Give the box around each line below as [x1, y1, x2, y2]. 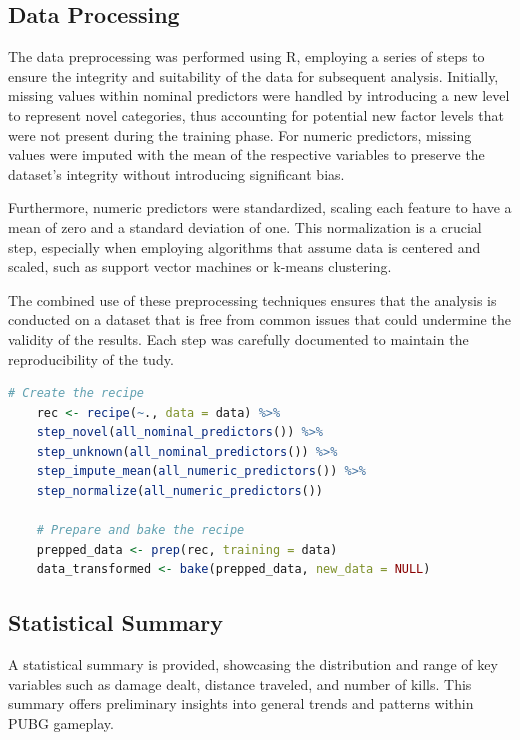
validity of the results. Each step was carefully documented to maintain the [8, 328, 469, 349]
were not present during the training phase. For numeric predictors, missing [8, 124, 472, 145]
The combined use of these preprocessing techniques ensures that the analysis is [8, 289, 497, 310]
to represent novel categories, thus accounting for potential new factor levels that [8, 104, 504, 125]
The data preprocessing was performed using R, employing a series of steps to [8, 46, 485, 67]
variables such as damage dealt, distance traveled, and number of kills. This [8, 673, 472, 694]
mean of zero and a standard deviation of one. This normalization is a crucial [8, 216, 482, 237]
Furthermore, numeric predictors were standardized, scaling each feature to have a [8, 197, 512, 218]
